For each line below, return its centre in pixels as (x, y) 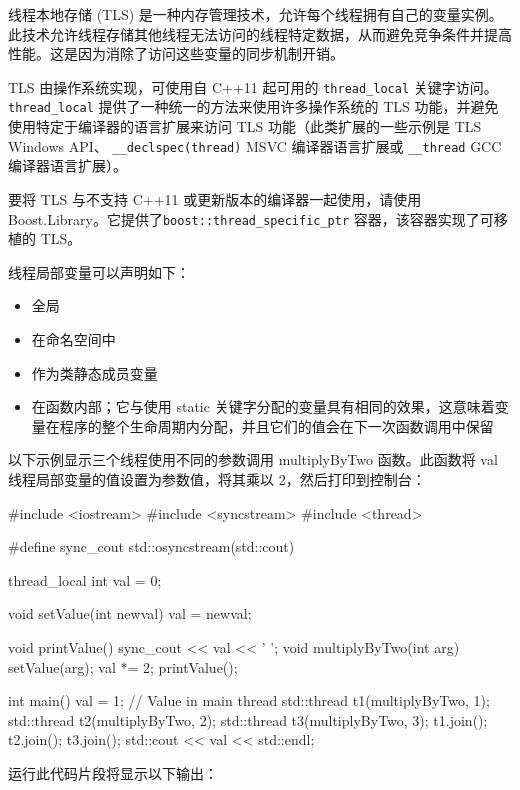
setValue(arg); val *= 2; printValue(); (123, 666)
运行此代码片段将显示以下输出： (113, 772)
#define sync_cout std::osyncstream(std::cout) (151, 546)
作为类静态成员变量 (94, 372)
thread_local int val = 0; (85, 579)
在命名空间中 (73, 338)
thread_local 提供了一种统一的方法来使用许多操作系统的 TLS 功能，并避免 (253, 106)
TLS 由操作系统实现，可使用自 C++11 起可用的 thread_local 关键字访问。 (253, 86)
